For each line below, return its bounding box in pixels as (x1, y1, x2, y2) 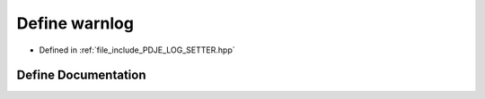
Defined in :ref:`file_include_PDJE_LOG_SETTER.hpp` (39, 45, 235, 55)
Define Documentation (16, 68, 146, 83)
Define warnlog (16, 13, 135, 33)
